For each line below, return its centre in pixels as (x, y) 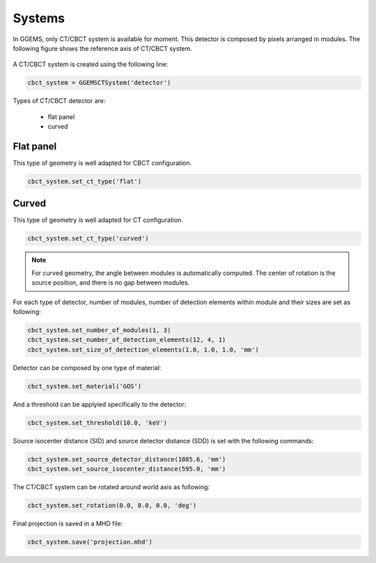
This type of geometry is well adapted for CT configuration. (98, 220)
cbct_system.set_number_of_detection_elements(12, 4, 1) (127, 340)
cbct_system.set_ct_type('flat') (85, 181)
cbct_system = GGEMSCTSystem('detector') (99, 83)
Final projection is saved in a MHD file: (68, 524)
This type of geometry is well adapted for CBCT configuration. (102, 163)
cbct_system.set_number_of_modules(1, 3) (99, 330)
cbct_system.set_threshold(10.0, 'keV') (97, 422)
